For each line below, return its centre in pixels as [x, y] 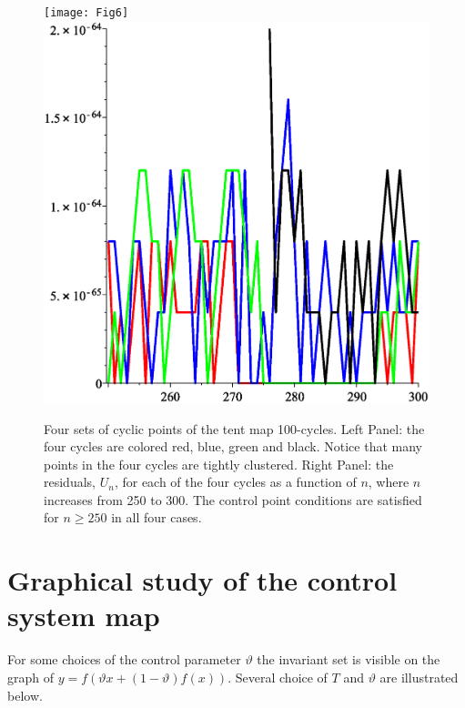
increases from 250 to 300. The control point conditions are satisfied [233, 499]
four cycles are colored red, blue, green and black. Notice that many [233, 446]
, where [389, 482]
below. [25, 695]
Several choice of [281, 677]
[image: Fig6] [86, 13]
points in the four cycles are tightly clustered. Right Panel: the [219, 464]
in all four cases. [157, 517]
